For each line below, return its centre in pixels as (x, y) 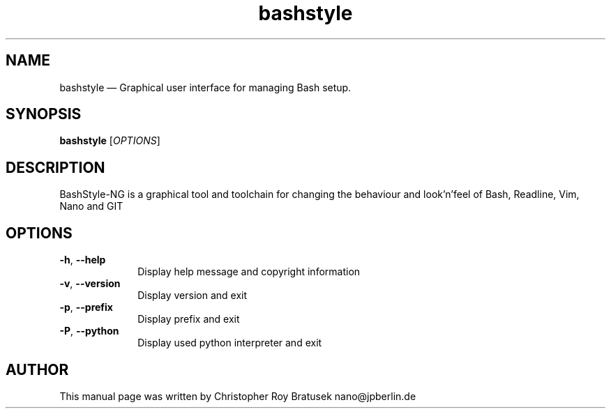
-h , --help (83, 260)
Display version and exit (193, 296)
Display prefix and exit (189, 319)
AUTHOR (37, 369)
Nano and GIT (91, 206)
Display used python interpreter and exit (230, 343)
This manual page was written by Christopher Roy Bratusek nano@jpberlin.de (238, 396)
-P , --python (89, 331)
